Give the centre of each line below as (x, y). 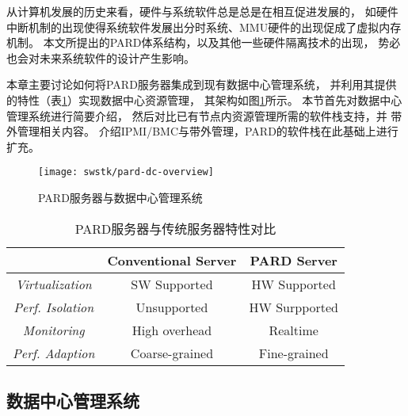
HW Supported (294, 284)
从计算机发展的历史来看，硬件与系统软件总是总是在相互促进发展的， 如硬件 (202, 11)
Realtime (294, 330)
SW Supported (172, 284)
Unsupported (172, 307)
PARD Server (294, 260)
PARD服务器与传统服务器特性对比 (175, 228)
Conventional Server (172, 260)
